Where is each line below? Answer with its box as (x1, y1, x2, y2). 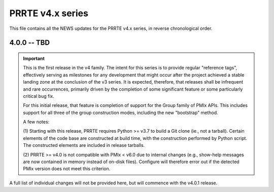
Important (23, 55, 45, 61)
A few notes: (23, 119, 50, 125)
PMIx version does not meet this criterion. (23, 166, 111, 172)
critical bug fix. (23, 93, 54, 99)
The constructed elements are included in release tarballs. (23, 142, 145, 148)
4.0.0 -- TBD (9, 39, 50, 47)
